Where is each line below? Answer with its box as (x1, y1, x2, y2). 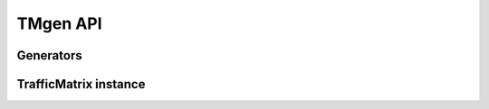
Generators (16, 48, 82, 63)
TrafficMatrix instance (16, 77, 146, 92)
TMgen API (16, 14, 103, 33)
